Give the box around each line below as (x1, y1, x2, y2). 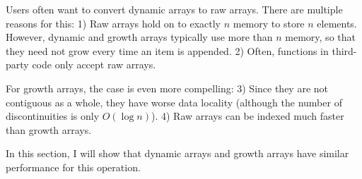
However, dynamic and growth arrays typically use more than (6, 30, 273, 44)
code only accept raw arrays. (32, 57, 156, 72)
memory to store (233, 16, 305, 30)
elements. (317, 16, 357, 30)
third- (332, 43, 357, 58)
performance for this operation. (6, 159, 141, 174)
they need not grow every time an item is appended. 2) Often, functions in (6, 43, 329, 58)
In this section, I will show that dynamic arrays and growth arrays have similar (6, 146, 349, 161)
